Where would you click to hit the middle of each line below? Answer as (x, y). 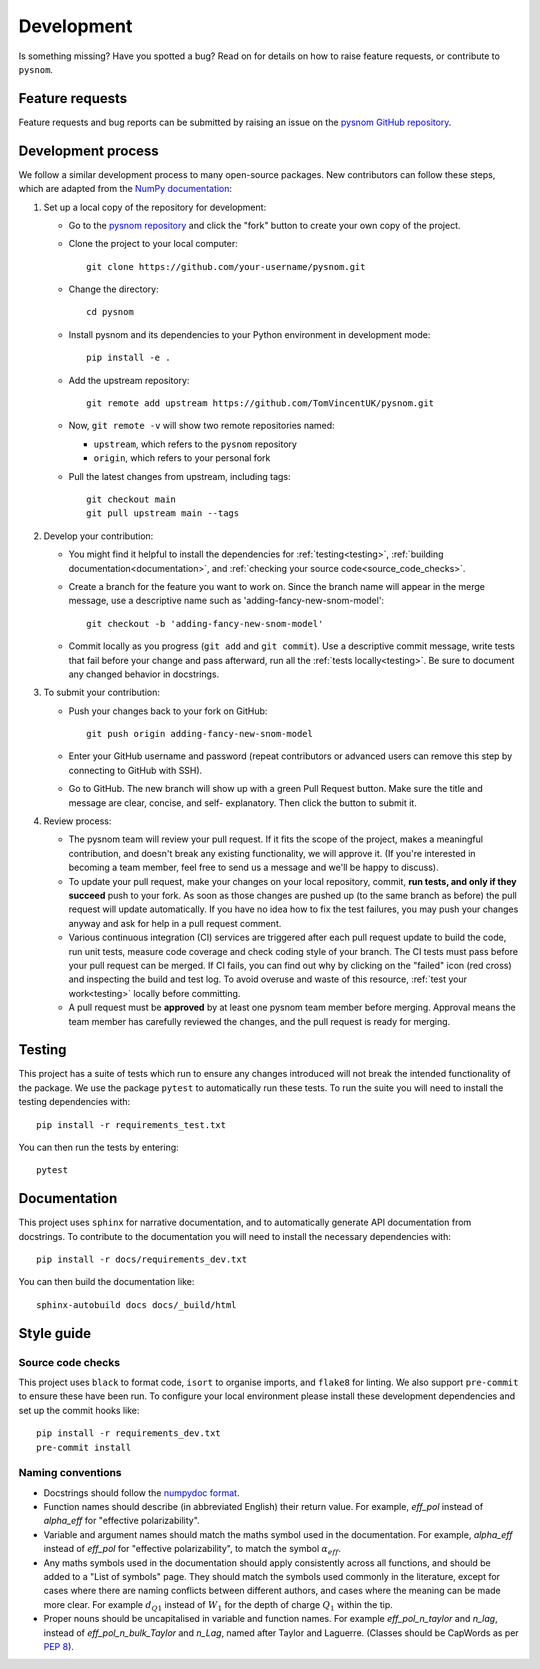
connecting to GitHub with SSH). (135, 770)
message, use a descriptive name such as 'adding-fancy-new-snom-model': (226, 601)
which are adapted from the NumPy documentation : (125, 189)
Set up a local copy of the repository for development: (155, 207)
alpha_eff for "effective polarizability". (121, 1521)
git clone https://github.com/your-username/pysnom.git (226, 266)
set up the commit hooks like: (79, 1410)
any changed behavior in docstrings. (144, 674)
